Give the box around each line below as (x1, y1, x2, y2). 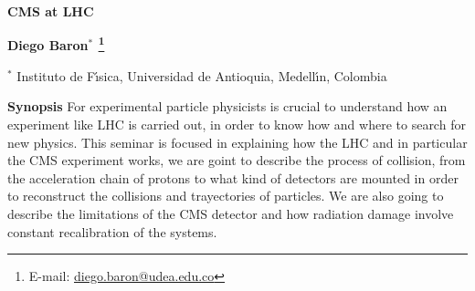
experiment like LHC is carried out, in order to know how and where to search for (7, 115, 466, 134)
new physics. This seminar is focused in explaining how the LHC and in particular (7, 132, 468, 151)
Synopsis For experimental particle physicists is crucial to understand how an (7, 97, 448, 116)
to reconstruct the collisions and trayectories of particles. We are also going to (7, 186, 444, 205)
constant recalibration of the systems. (7, 222, 217, 241)
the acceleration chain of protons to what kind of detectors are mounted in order (7, 168, 459, 187)
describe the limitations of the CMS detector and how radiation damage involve (7, 204, 454, 223)
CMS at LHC (7, 2, 94, 20)
